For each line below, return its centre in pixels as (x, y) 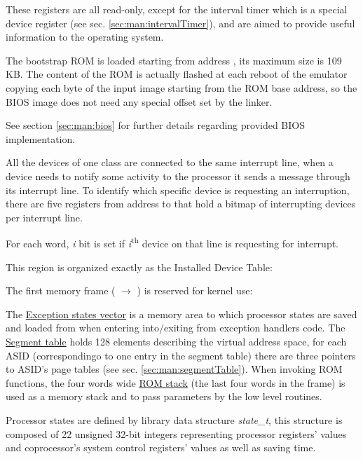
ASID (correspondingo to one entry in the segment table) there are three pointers (181, 355)
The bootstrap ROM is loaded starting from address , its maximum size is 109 (174, 60)
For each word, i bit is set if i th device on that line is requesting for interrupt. (172, 242)
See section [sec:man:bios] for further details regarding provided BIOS (156, 125)
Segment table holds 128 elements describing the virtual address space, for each (176, 341)
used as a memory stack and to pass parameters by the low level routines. (164, 396)
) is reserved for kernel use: (195, 290)
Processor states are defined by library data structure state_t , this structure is (174, 419)
